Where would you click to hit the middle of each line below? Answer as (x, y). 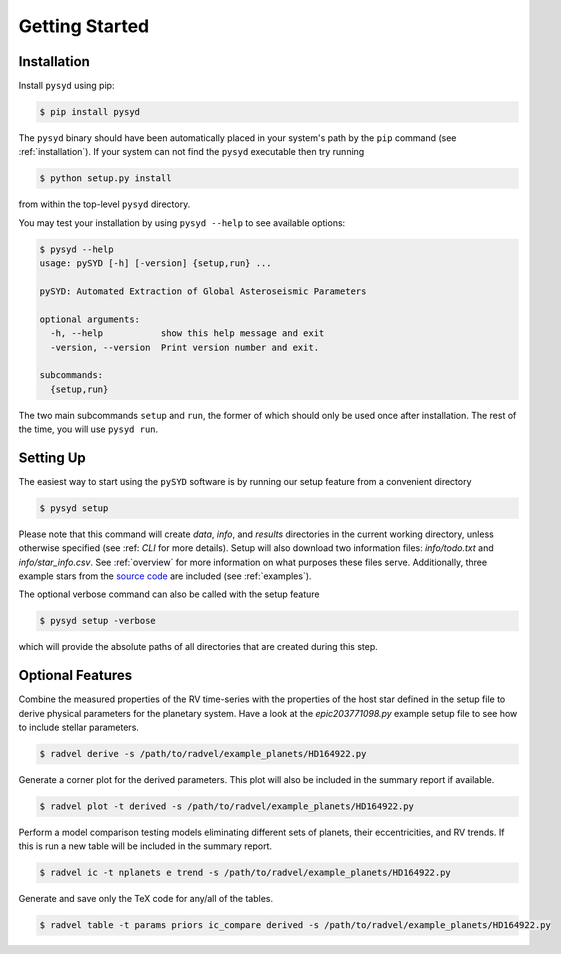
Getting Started (84, 26)
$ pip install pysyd (89, 112)
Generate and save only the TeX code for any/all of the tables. (146, 899)
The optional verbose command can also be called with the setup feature (169, 594)
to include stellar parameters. (79, 727)
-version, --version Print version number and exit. (185, 347)
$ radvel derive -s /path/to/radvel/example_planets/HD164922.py (203, 754)
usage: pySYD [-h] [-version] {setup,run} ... (155, 263)
